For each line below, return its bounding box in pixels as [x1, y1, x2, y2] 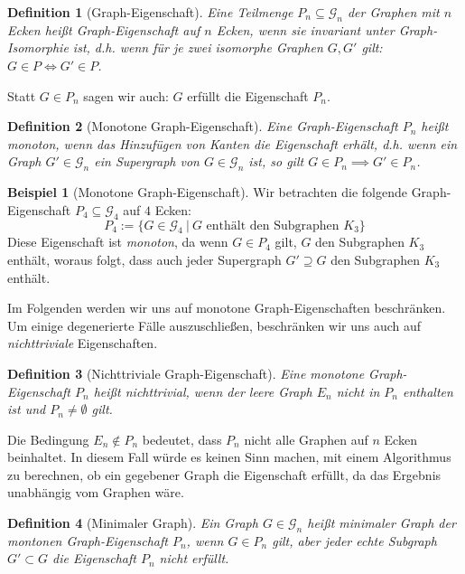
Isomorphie [7, 38, 69, 57]
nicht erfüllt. [159, 549, 229, 568]
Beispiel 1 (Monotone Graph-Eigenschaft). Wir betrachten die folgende [7, 183, 407, 202]
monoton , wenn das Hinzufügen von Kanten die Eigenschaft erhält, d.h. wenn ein [7, 134, 458, 153]
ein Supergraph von [94, 152, 200, 171]
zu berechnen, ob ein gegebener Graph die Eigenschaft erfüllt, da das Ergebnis [7, 465, 442, 484]
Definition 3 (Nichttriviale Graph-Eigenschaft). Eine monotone [7, 363, 365, 382]
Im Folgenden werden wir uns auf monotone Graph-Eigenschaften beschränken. [7, 298, 446, 317]
